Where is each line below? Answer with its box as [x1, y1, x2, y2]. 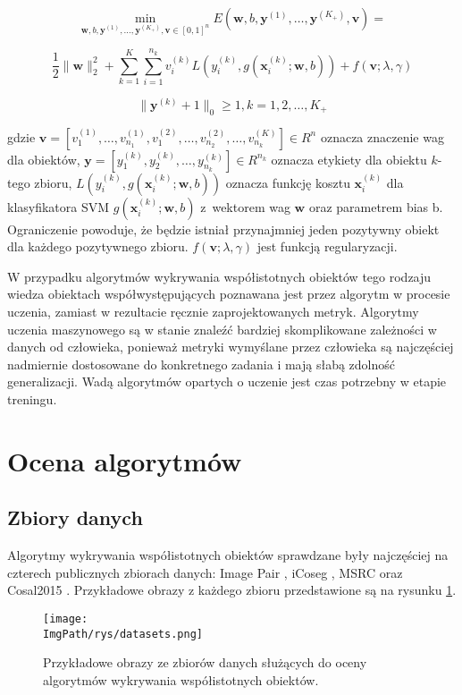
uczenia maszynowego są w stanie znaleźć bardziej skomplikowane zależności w [7, 319, 437, 338]
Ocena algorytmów [7, 442, 242, 479]
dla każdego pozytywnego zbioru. [7, 237, 189, 256]
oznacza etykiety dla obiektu [271, 149, 427, 168]
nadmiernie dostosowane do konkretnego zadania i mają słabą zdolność [7, 354, 396, 373]
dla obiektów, [7, 149, 80, 168]
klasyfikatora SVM [7, 197, 110, 216]
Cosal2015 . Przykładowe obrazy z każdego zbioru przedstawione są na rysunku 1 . [7, 581, 457, 599]
